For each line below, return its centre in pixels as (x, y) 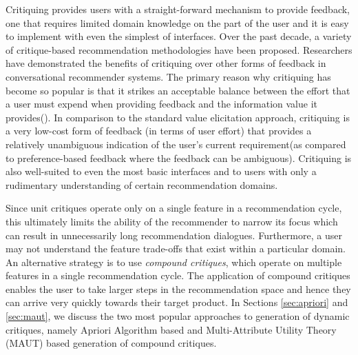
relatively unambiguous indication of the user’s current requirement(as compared (176, 144)
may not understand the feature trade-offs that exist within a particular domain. (176, 248)
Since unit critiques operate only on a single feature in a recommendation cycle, (174, 208)
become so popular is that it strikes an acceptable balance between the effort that (178, 90)
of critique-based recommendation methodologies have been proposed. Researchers (179, 49)
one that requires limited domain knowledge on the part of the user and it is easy (177, 22)
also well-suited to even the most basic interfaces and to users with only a (161, 171)
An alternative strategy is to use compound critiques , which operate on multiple (174, 262)
